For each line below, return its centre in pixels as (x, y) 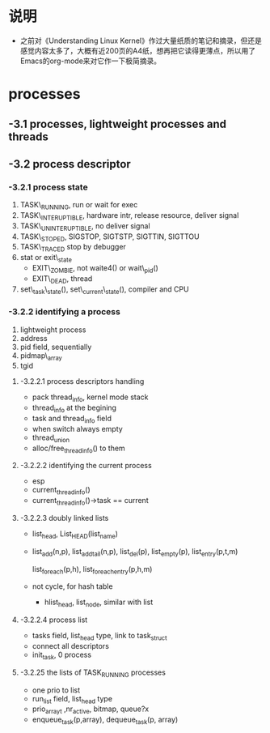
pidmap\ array (41, 356)
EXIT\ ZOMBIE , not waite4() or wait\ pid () (95, 268)
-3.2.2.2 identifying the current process (86, 466)
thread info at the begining (74, 409)
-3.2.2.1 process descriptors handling (82, 381)
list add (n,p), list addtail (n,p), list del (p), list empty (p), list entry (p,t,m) (135, 552)
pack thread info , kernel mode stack (90, 398)
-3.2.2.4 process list (54, 620)
